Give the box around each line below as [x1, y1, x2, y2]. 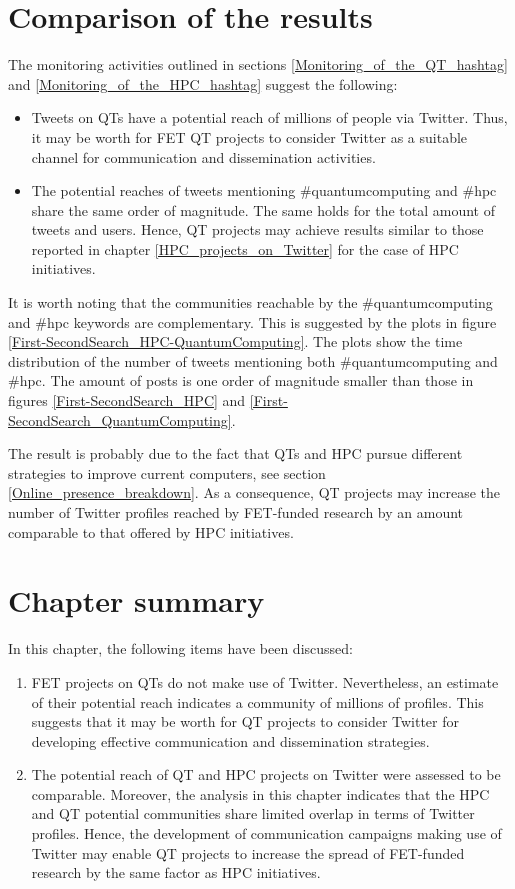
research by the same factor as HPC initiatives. [31, 862, 321, 883]
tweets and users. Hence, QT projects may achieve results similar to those [31, 219, 484, 240]
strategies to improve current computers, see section [8, 462, 326, 483]
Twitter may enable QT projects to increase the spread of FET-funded [31, 842, 465, 863]
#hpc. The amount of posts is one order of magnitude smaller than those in [8, 370, 474, 391]
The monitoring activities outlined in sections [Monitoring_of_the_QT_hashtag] [8, 54, 508, 75]
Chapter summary [8, 580, 265, 621]
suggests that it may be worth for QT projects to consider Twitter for [31, 711, 460, 732]
